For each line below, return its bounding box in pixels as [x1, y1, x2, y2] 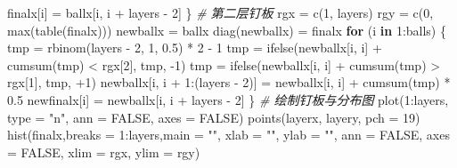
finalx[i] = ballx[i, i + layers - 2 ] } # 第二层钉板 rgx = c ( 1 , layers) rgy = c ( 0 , [7, 4, 434, 21]
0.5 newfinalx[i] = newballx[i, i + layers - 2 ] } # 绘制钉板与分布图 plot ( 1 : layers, [7, 90, 449, 108]
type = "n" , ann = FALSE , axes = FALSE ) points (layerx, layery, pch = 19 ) [7, 108, 420, 126]
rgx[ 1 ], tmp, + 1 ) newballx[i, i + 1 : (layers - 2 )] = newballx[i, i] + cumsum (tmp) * [7, 73, 451, 92]
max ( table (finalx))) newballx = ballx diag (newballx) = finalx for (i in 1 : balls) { [7, 20, 446, 39]
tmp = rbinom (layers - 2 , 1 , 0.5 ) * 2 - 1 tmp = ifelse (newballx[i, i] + [7, 38, 382, 57]
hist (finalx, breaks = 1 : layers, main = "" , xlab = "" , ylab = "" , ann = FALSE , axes [7, 125, 450, 144]
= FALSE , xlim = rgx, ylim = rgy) [7, 142, 200, 161]
